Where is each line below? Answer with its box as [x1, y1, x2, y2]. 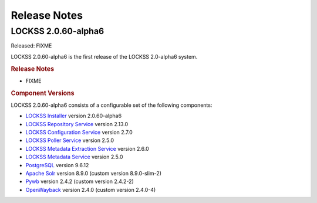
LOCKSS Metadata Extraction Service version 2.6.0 [25, 145, 149, 152]
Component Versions [11, 89, 75, 97]
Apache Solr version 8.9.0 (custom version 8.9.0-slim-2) [25, 170, 161, 177]
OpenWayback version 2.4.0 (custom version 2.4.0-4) [25, 186, 156, 193]
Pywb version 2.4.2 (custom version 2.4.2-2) [25, 178, 134, 185]
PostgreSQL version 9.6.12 [25, 161, 89, 168]
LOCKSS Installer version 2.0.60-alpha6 [25, 112, 122, 120]
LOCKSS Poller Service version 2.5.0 [25, 137, 114, 144]
